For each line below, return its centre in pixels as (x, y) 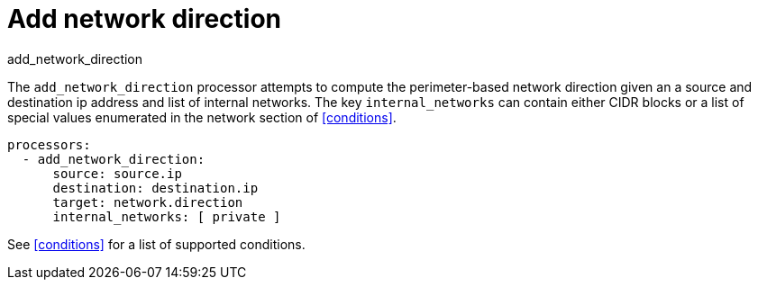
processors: (49, 144)
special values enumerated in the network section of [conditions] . (202, 117)
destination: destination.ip (155, 188)
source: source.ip (117, 173)
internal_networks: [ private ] (167, 216)
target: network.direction (148, 202)
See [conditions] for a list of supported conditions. (156, 244)
